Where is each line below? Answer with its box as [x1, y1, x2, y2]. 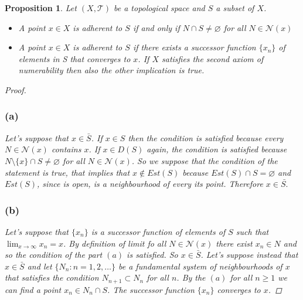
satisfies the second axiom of [161, 52, 264, 64]
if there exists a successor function [132, 41, 256, 53]
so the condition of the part [5, 248, 103, 261]
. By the [176, 271, 206, 284]
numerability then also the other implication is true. [18, 64, 205, 76]
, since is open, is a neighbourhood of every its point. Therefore [37, 178, 263, 190]
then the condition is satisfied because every [128, 131, 284, 144]
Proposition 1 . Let [5, 2, 77, 13]
